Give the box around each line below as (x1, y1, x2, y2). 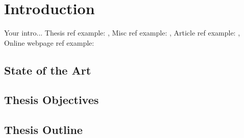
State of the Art (4, 62, 91, 78)
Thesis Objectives (4, 92, 99, 108)
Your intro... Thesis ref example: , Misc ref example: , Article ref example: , (4, 27, 240, 38)
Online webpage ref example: (4, 37, 94, 48)
